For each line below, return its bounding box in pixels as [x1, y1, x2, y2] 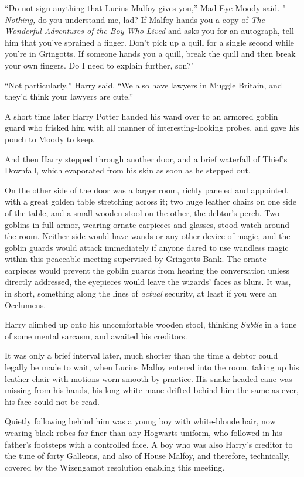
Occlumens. [5, 298, 46, 311]
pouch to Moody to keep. [5, 132, 95, 145]
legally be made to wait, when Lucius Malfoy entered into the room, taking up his [5, 361, 299, 373]
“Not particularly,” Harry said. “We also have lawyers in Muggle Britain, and [5, 79, 282, 91]
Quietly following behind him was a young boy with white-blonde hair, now [5, 415, 276, 427]
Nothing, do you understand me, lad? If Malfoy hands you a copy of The [5, 13, 265, 25]
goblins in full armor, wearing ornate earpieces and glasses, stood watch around [5, 218, 290, 230]
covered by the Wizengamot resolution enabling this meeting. [5, 461, 225, 473]
